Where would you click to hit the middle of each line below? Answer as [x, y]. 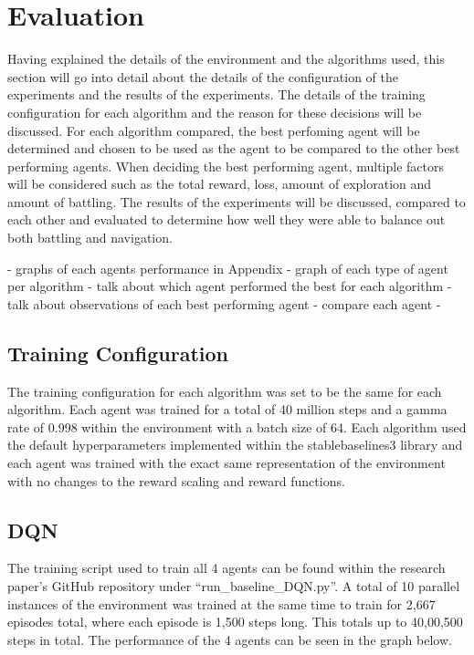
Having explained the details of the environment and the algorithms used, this [226, 59]
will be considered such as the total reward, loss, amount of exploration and [220, 184]
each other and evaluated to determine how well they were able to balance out [226, 219]
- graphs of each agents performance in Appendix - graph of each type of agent [228, 268]
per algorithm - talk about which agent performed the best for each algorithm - [230, 286]
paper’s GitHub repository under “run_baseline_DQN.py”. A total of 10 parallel [234, 586]
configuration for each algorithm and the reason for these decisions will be [215, 112]
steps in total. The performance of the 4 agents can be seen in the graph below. [230, 639]
